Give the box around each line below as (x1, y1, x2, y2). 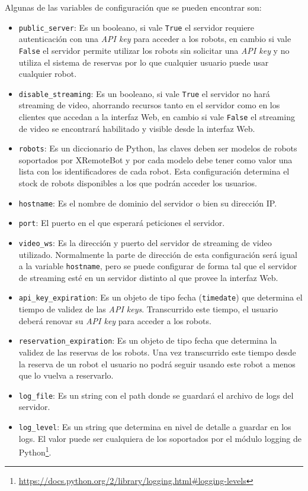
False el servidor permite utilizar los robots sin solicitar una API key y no (18, 44, 290, 56)
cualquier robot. (18, 67, 77, 80)
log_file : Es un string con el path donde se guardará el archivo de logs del (18, 389, 294, 401)
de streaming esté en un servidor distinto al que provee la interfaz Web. (18, 271, 278, 283)
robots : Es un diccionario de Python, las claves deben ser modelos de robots (18, 142, 297, 154)
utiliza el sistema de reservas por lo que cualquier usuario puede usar (18, 56, 269, 68)
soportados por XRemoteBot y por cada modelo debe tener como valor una (18, 153, 293, 166)
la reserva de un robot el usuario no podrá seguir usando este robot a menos (18, 357, 296, 370)
